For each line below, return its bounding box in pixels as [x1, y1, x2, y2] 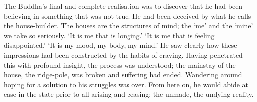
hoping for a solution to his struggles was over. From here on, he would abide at [4, 79, 248, 89]
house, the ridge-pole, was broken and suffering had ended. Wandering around [4, 69, 242, 80]
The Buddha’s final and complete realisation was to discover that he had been [4, 1, 243, 11]
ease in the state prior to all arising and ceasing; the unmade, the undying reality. [4, 89, 254, 99]
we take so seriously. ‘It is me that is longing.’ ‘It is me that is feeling [4, 30, 215, 40]
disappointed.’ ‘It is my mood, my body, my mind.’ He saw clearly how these [4, 40, 237, 50]
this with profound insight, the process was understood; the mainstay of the [4, 59, 236, 70]
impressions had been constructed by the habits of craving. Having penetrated [4, 49, 243, 60]
